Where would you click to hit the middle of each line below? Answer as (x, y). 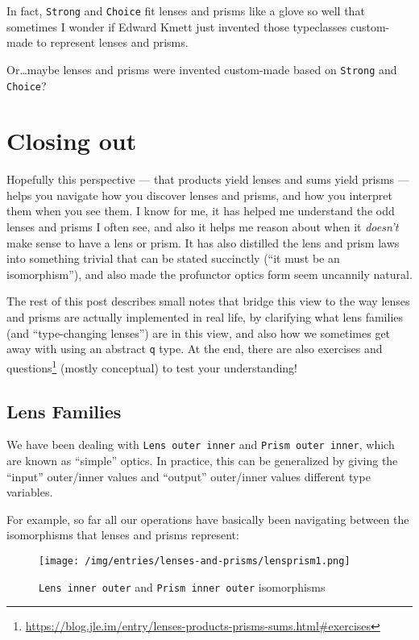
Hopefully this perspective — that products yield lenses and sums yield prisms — (208, 179)
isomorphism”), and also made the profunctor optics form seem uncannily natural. (209, 274)
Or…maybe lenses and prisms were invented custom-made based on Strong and (202, 69)
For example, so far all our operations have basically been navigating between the (208, 519)
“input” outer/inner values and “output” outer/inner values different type (189, 476)
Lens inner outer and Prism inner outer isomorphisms (182, 586)
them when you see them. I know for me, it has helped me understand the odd (201, 211)
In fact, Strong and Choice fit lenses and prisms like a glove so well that (186, 10)
